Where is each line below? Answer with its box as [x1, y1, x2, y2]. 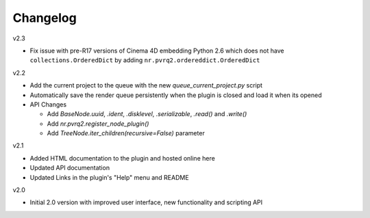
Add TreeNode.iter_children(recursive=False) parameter [47, 129, 205, 137]
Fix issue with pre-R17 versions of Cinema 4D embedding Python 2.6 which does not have [29, 46, 284, 55]
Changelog [12, 10, 77, 25]
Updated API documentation [29, 164, 110, 172]
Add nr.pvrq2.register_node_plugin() [47, 120, 149, 128]
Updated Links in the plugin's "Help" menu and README [29, 173, 189, 181]
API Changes [29, 100, 67, 109]
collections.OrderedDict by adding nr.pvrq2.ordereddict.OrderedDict [29, 56, 260, 64]
